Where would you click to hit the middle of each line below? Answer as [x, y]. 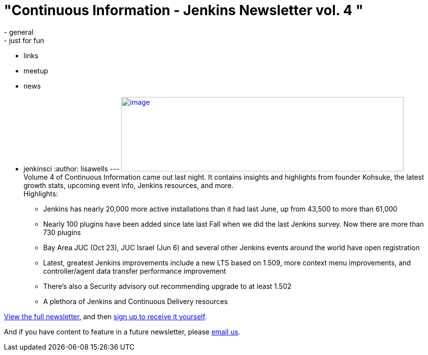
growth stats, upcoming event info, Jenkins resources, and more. [129, 185]
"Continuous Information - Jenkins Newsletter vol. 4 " [184, 10]
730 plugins [62, 232]
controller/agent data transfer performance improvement [135, 271]
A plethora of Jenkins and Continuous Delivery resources [136, 301]
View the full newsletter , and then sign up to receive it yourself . [105, 316]
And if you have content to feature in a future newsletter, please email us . [122, 331]
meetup [36, 71]
